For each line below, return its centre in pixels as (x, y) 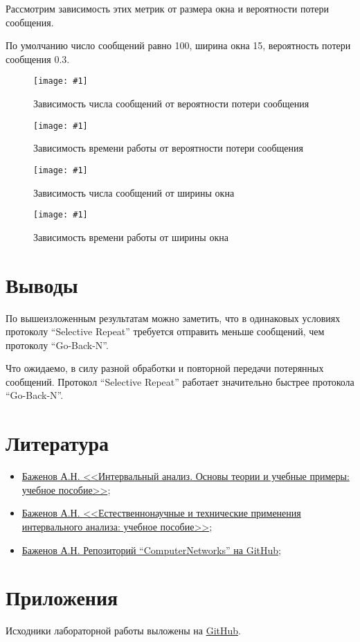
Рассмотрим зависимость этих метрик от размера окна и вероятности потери (168, 8)
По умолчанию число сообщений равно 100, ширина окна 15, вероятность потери (178, 45)
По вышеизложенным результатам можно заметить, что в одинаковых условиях (173, 318)
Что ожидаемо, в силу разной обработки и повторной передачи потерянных (165, 368)
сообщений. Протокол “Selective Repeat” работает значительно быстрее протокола (180, 381)
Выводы (42, 284)
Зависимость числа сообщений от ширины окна (134, 192)
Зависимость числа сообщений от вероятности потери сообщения (171, 104)
